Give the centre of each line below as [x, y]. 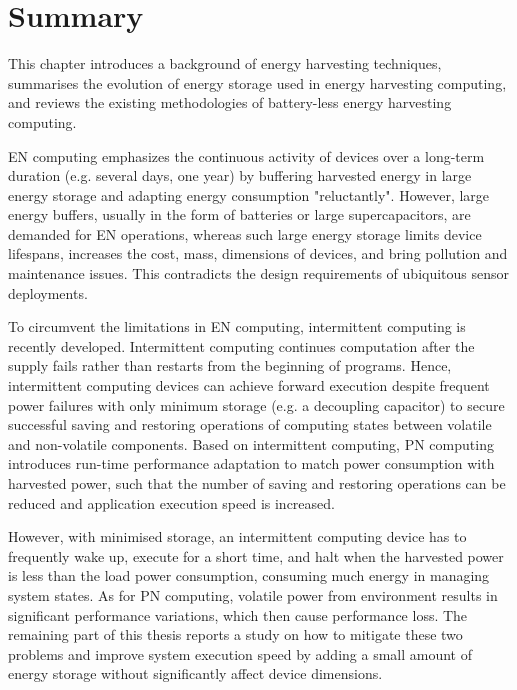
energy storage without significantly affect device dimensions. [195, 673]
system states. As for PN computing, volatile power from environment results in [253, 594]
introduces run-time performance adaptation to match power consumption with [251, 463]
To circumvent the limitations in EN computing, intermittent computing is [237, 326]
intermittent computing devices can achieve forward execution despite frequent [249, 385]
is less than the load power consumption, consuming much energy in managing [249, 575]
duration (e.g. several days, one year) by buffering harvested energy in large [240, 175]
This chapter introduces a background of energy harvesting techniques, [225, 63]
